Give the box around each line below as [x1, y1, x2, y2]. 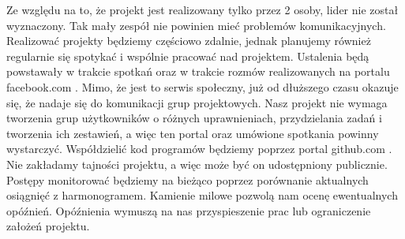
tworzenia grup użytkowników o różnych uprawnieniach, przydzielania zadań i [6, 110, 382, 126]
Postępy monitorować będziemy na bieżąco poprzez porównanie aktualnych [6, 171, 369, 188]
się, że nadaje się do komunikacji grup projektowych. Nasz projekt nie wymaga [6, 94, 388, 110]
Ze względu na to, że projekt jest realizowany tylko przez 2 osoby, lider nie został [6, 2, 399, 17]
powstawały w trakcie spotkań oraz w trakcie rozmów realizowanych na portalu [6, 63, 390, 80]
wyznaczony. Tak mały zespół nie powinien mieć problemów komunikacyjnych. [6, 17, 386, 33]
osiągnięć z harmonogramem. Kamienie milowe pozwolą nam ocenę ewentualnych [6, 187, 398, 204]
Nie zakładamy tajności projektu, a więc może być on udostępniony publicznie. [6, 155, 388, 172]
